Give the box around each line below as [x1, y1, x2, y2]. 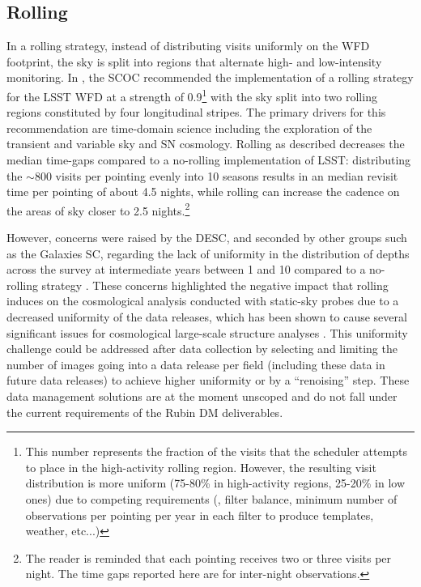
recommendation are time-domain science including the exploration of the [6, 119, 372, 136]
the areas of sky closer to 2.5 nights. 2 [6, 199, 190, 219]
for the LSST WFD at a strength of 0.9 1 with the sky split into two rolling [6, 85, 377, 104]
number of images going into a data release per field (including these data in [6, 355, 385, 372]
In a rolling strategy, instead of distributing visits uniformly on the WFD [6, 37, 370, 54]
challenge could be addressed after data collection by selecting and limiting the [6, 340, 398, 357]
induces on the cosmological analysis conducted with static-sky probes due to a [6, 292, 399, 309]
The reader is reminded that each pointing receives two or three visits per [25, 549, 392, 566]
